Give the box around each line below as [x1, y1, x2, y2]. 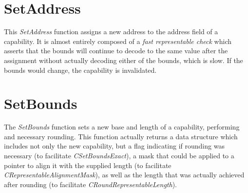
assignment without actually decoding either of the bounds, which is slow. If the [4, 55, 243, 65]
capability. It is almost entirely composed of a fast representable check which [4, 36, 231, 46]
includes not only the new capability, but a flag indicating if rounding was [4, 141, 225, 151]
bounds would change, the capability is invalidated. [4, 64, 157, 75]
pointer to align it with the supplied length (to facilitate [4, 160, 172, 170]
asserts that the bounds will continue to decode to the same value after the [4, 45, 228, 56]
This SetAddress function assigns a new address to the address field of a [4, 26, 218, 37]
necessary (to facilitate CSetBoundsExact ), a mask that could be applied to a [4, 150, 234, 160]
